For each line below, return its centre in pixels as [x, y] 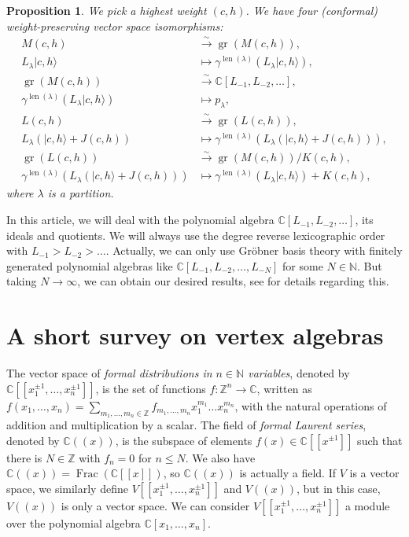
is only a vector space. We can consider [155, 505]
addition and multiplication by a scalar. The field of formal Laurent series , [186, 424]
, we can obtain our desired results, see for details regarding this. [233, 281]
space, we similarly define [67, 488]
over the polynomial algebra [74, 522]
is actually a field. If [287, 473]
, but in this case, [338, 488]
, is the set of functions [151, 388]
